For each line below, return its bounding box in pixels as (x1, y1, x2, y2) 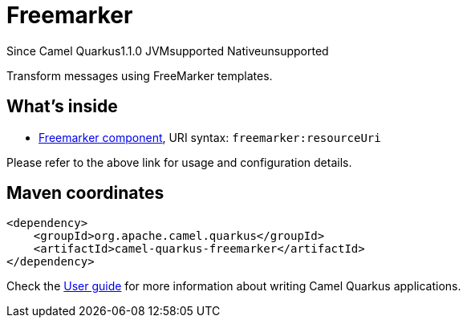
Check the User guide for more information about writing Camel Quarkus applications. (6, 279, 461, 294)
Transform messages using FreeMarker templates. (6, 68, 273, 83)
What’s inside (6, 96, 118, 117)
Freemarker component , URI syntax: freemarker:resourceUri (39, 130, 381, 144)
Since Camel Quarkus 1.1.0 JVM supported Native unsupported (6, 43, 329, 58)
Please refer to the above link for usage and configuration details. (6, 155, 352, 169)
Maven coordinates (6, 183, 164, 204)
